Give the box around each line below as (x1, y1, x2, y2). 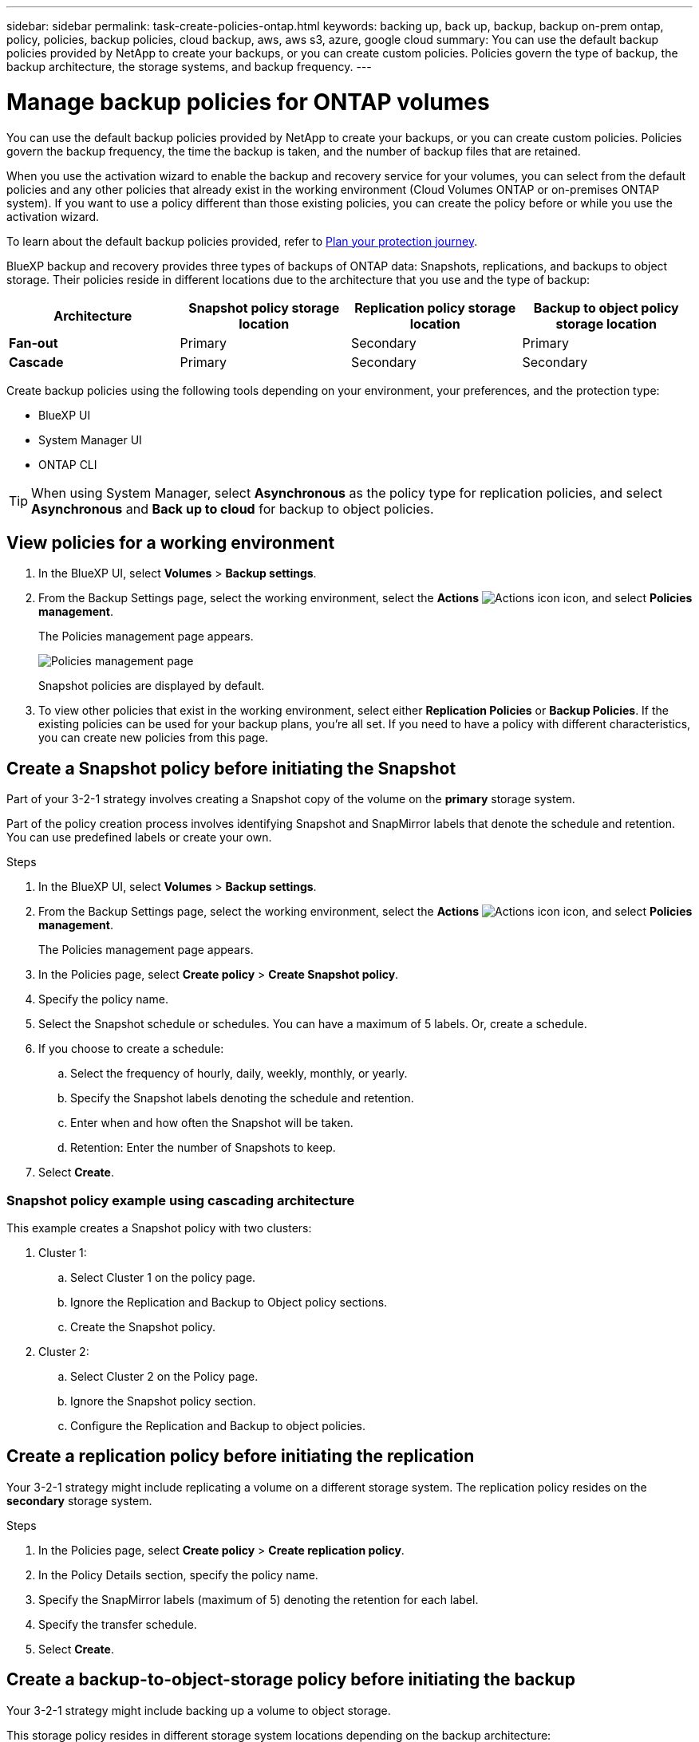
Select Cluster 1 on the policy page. (70, 1270, 256, 1284)
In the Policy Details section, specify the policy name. (38, 1567, 318, 1582)
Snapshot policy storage (188, 299, 340, 316)
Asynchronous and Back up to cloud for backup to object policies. (31, 500, 434, 517)
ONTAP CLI (38, 457, 97, 471)
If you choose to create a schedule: (38, 1042, 224, 1056)
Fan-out (9, 334, 58, 351)
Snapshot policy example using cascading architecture (6, 1192, 355, 1208)
